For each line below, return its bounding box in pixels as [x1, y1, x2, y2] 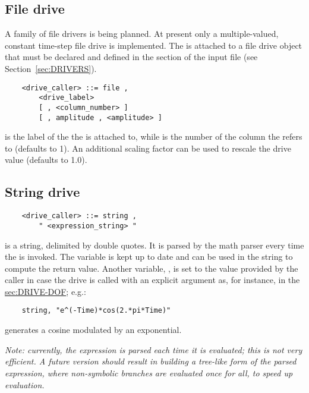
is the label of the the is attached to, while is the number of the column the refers [5, 130, 302, 143]
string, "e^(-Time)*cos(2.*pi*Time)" [21, 306, 171, 315]
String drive [5, 183, 80, 201]
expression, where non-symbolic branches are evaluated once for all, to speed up [5, 366, 293, 379]
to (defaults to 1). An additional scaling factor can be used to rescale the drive [5, 142, 291, 154]
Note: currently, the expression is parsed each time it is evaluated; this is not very [5, 343, 302, 356]
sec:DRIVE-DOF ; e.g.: [5, 285, 86, 297]
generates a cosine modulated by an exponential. [5, 323, 182, 336]
